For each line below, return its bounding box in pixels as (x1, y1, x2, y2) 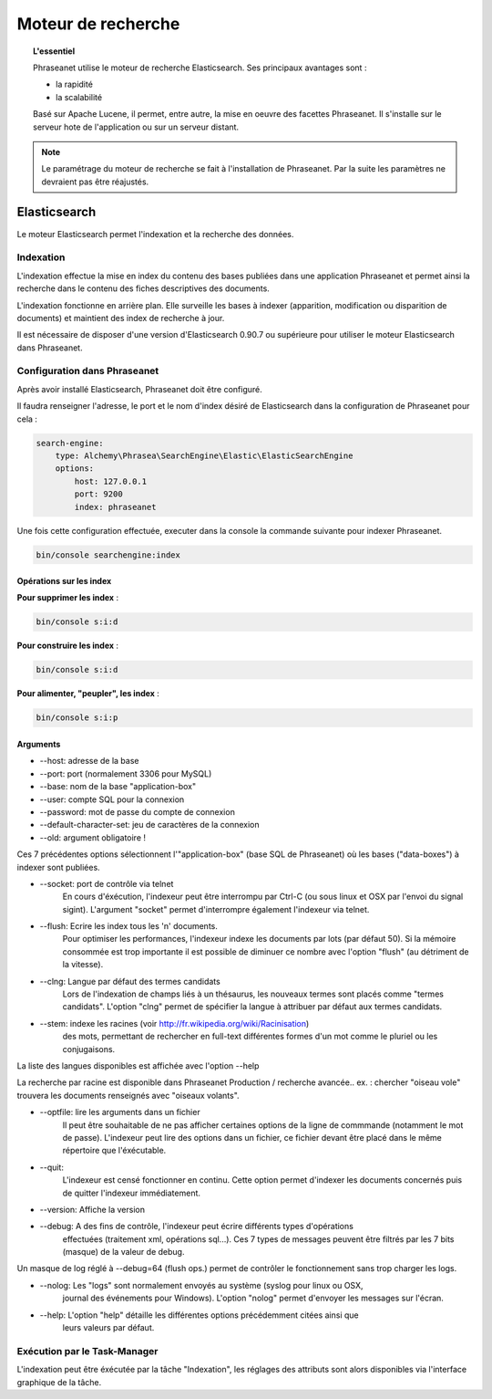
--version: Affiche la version (39, 1204, 146, 1215)
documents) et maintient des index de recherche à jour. (16, 312, 225, 323)
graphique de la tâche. (16, 1376, 102, 1387)
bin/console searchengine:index (36, 549, 181, 560)
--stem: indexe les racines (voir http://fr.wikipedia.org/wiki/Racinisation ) (39, 1018, 310, 1028)
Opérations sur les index (16, 576, 112, 587)
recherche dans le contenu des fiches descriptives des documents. (16, 283, 271, 294)
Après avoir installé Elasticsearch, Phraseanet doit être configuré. (16, 383, 263, 394)
